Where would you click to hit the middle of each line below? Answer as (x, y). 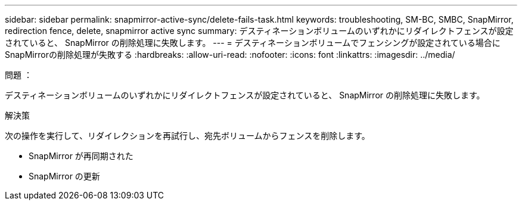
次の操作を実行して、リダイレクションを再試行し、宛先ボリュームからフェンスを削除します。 (187, 136)
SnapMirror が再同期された (81, 156)
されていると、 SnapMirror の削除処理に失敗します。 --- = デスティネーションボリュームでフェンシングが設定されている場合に (253, 43)
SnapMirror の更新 (64, 176)
